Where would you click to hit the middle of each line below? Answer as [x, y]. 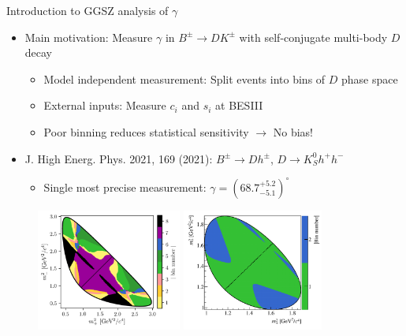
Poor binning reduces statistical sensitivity [146, 131]
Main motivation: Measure [89, 37]
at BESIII [239, 105]
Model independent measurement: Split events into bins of [184, 78]
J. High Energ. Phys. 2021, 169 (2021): [119, 158]
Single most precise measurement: [125, 187]
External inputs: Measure [105, 105]
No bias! [293, 131]
